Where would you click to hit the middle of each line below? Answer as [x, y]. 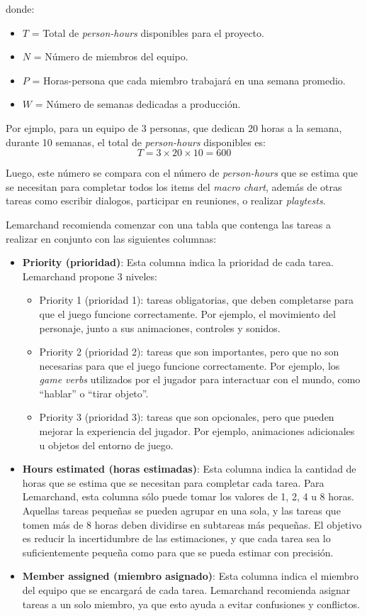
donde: [20, 9]
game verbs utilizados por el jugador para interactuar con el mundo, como [200, 379]
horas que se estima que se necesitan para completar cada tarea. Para [173, 482]
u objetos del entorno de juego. [106, 445]
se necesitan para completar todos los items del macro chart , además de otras [174, 186]
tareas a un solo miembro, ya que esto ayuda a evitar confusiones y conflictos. [191, 604]
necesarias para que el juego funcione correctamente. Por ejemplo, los [190, 365]
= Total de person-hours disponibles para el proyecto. [148, 32]
